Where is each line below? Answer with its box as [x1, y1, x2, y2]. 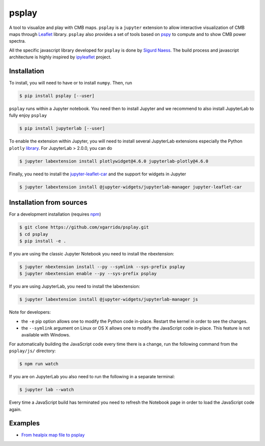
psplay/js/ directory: [9, 348, 56, 354]
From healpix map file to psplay [21, 432, 85, 438]
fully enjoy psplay [9, 112, 47, 118]
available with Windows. [21, 332, 71, 338]
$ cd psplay [19, 231, 49, 237]
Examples [9, 419, 40, 427]
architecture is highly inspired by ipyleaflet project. [9, 54, 112, 60]
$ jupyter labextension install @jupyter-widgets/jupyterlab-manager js [19, 297, 198, 302]
